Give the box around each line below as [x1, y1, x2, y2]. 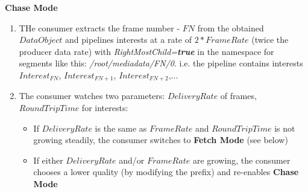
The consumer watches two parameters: [19, 89, 165, 102]
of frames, [220, 89, 257, 102]
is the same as [95, 121, 147, 134]
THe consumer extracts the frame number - [19, 21, 180, 34]
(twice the [251, 33, 289, 46]
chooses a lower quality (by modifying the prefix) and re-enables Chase [33, 165, 299, 178]
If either [33, 153, 63, 166]
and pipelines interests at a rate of [65, 33, 192, 46]
